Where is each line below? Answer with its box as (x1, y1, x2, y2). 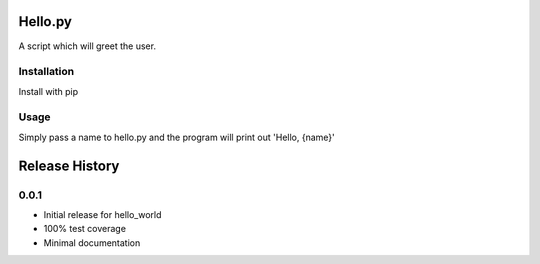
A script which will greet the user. (18, 40, 157, 52)
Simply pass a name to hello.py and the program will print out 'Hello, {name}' (18, 131, 335, 143)
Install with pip (18, 85, 79, 97)
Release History (18, 157, 120, 174)
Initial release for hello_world (43, 208, 162, 220)
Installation (18, 65, 75, 79)
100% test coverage (43, 223, 127, 235)
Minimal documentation (43, 236, 141, 249)
